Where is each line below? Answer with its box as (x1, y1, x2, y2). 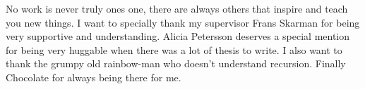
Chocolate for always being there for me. (6, 69, 181, 84)
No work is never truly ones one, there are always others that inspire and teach (6, 1, 348, 15)
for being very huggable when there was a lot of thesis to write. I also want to (6, 42, 342, 57)
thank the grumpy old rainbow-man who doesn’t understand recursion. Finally (6, 56, 346, 71)
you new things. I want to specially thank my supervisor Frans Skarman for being (6, 15, 360, 29)
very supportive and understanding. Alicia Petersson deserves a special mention (6, 29, 350, 43)
